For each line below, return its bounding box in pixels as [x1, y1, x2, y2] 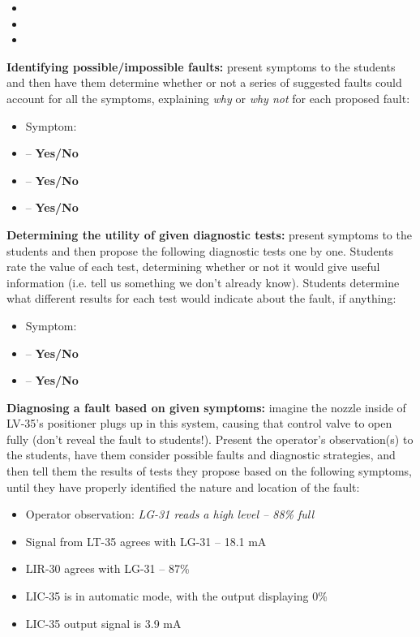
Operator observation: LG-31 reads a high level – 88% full [25, 506, 315, 523]
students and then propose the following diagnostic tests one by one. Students [6, 242, 393, 259]
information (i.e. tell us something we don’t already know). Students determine [6, 273, 400, 291]
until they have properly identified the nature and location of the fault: [6, 478, 360, 495]
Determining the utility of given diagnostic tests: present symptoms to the [6, 226, 412, 243]
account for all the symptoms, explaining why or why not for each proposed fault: [6, 89, 410, 106]
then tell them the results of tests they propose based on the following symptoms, [6, 463, 412, 480]
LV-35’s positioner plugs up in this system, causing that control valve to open [6, 415, 392, 432]
